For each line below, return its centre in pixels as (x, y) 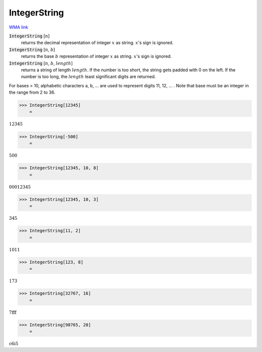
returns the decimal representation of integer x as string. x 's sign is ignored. (97, 43)
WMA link (19, 27)
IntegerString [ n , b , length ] (41, 63)
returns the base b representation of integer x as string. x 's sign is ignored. (96, 56)
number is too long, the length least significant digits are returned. (89, 77)
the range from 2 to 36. (32, 93)
